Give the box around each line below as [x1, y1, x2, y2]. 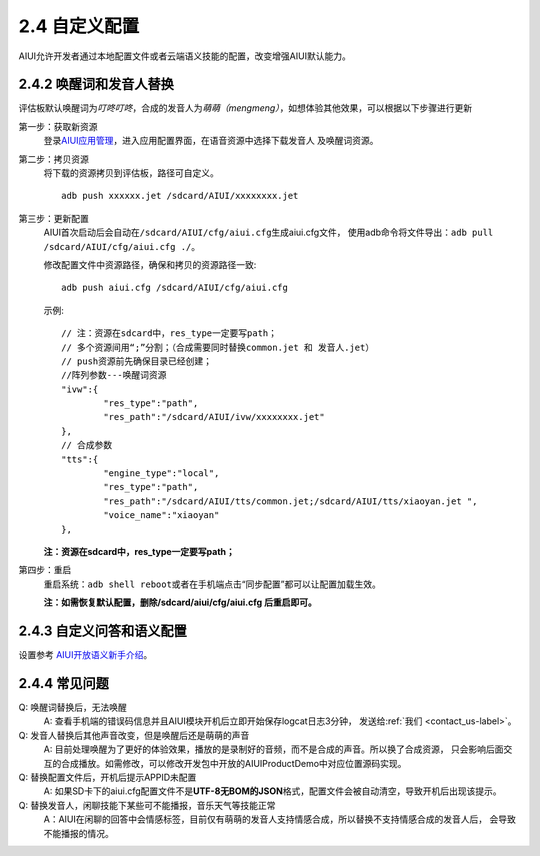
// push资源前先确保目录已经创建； [61, 355, 213, 367]
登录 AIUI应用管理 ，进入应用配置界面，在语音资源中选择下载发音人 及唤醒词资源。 [43, 135, 379, 147]
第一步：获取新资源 [18, 120, 98, 132]
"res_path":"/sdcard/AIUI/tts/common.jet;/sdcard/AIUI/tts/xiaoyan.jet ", [103, 495, 478, 507]
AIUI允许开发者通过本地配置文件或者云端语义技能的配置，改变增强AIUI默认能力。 [18, 50, 352, 62]
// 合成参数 [61, 440, 113, 451]
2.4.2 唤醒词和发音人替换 [18, 76, 174, 93]
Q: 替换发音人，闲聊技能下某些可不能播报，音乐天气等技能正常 [18, 799, 276, 811]
